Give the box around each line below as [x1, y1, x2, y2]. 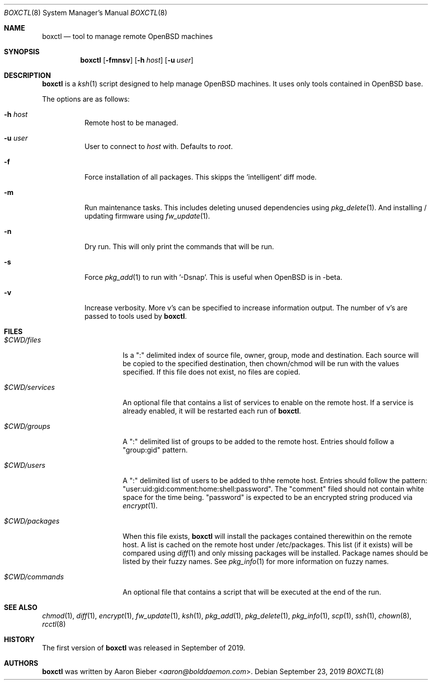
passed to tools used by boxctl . [84, 312, 187, 320]
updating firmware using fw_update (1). [84, 212, 210, 220]
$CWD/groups [4, 422, 50, 430]
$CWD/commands [4, 572, 64, 581]
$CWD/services [4, 383, 55, 391]
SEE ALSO [4, 603, 37, 611]
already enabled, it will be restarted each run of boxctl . [122, 407, 301, 415]
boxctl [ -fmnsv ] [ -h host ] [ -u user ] [80, 56, 194, 64]
